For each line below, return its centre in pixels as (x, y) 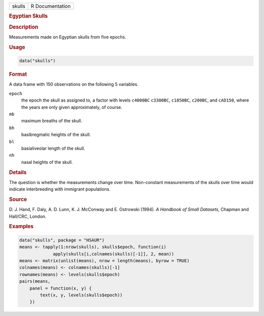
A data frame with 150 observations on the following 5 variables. (74, 84)
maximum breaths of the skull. (52, 121)
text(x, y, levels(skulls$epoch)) (81, 295)
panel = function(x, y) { (61, 288)
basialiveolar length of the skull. (53, 148)
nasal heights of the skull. (47, 162)
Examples (21, 227)
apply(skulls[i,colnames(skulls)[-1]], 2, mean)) (114, 254)
